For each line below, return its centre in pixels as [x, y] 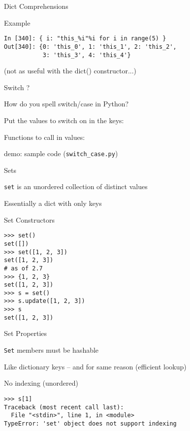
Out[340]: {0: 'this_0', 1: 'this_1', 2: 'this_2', [90, 47]
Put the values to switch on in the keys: [64, 120]
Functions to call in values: [45, 137]
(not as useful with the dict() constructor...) [70, 71]
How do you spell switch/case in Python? [66, 104]
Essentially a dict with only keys [53, 203]
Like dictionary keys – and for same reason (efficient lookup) [95, 366]
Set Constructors [29, 219]
